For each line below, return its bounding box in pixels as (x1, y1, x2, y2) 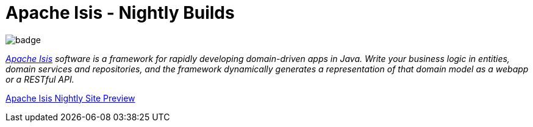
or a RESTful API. (5, 74, 74, 84)
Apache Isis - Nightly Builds (5, 2, 235, 23)
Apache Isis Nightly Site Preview (5, 92, 135, 103)
